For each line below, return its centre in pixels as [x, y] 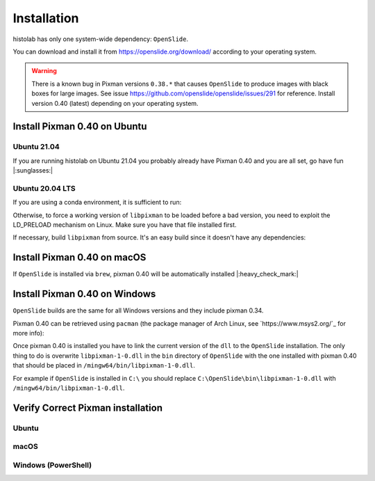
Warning [44, 71]
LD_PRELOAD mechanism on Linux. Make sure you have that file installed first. [125, 224]
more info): [28, 333]
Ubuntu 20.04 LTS [44, 188]
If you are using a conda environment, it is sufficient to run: [97, 203]
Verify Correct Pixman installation [88, 408]
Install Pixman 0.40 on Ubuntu [80, 126]
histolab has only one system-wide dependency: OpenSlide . [101, 39]
